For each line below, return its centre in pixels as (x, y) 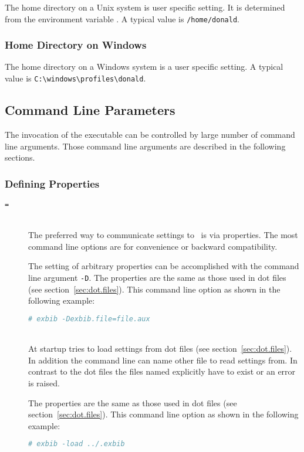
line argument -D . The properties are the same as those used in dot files (157, 277)
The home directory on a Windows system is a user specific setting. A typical (144, 67)
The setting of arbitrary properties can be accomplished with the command (164, 266)
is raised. (44, 383)
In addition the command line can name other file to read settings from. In (163, 360)
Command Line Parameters (90, 110)
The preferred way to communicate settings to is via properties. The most (163, 235)
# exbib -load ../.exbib (77, 444)
